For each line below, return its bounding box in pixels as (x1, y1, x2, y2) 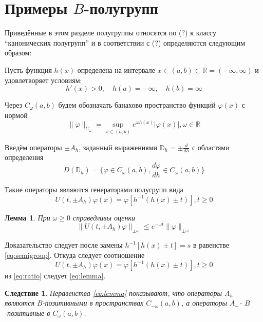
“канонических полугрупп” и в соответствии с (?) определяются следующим (5, 37, 246, 48)
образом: (5, 47, 32, 58)
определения (5, 152, 44, 163)
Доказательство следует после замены (5, 239, 123, 250)
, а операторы (181, 297, 228, 308)
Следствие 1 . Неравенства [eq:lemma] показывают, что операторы (5, 287, 222, 298)
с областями (192, 142, 230, 152)
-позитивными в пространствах (42, 297, 144, 308)
